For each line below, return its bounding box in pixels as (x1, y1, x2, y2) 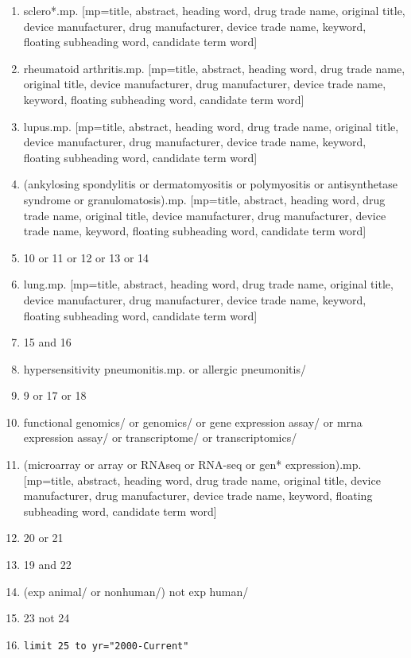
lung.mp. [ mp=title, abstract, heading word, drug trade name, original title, (23, 276, 394, 292)
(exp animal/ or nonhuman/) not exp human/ (23, 583, 249, 599)
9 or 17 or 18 (23, 387, 87, 404)
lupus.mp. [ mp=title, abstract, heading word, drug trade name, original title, (23, 118, 399, 134)
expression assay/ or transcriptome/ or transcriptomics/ (23, 429, 297, 446)
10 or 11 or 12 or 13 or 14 (23, 249, 149, 265)
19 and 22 (23, 556, 72, 573)
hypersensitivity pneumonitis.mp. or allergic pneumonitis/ (23, 360, 306, 377)
